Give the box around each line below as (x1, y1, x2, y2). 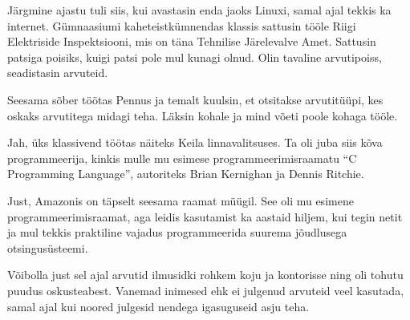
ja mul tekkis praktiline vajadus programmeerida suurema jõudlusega (7, 224, 347, 241)
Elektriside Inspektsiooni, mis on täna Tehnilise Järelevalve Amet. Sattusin (7, 33, 376, 50)
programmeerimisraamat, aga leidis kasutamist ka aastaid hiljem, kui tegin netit (7, 208, 403, 225)
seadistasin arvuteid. (7, 64, 108, 81)
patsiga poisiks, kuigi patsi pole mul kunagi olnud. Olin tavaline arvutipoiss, (7, 48, 382, 65)
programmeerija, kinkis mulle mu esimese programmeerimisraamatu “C (7, 149, 357, 166)
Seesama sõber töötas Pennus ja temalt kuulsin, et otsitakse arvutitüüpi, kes (7, 91, 384, 107)
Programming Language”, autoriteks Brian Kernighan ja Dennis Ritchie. (7, 165, 364, 182)
